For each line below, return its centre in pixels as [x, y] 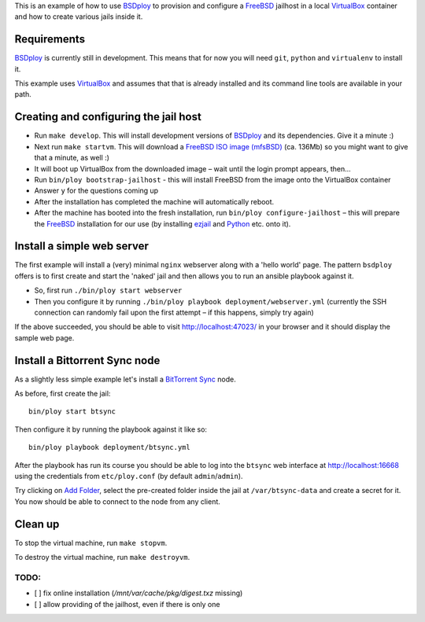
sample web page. [44, 337]
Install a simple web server [81, 247]
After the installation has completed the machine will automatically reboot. [154, 201]
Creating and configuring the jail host [108, 117]
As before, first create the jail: [63, 394]
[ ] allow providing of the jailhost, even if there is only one [127, 604]
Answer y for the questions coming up [96, 191]
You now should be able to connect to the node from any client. [117, 501]
